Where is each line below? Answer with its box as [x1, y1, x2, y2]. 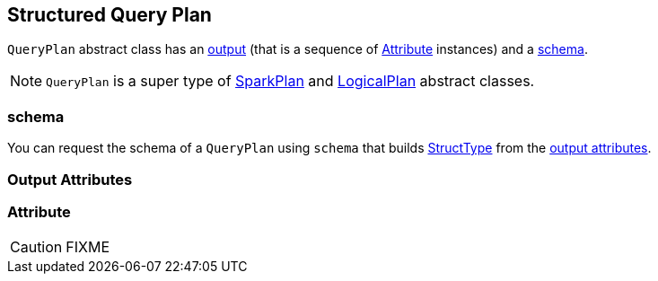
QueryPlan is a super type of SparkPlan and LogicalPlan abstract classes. [46, 72, 535, 91]
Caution [10, 238, 63, 257]
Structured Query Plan [7, 4, 212, 26]
